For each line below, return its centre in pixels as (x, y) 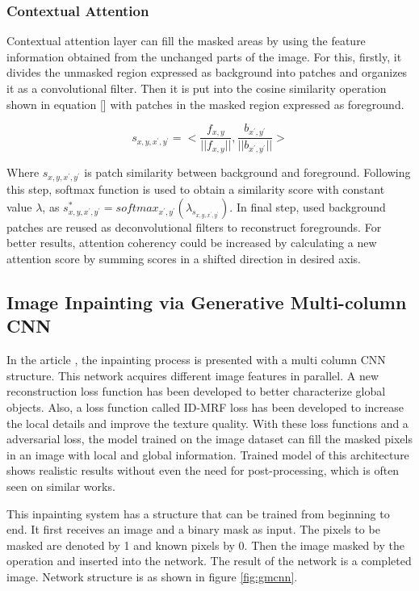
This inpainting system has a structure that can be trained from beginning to (198, 513)
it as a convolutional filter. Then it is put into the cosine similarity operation (197, 88)
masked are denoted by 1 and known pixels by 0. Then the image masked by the (205, 545)
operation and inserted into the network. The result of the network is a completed (209, 561)
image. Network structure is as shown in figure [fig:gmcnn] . (152, 576)
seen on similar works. (61, 486)
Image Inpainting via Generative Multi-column (207, 302)
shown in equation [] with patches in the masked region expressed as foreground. (205, 104)
